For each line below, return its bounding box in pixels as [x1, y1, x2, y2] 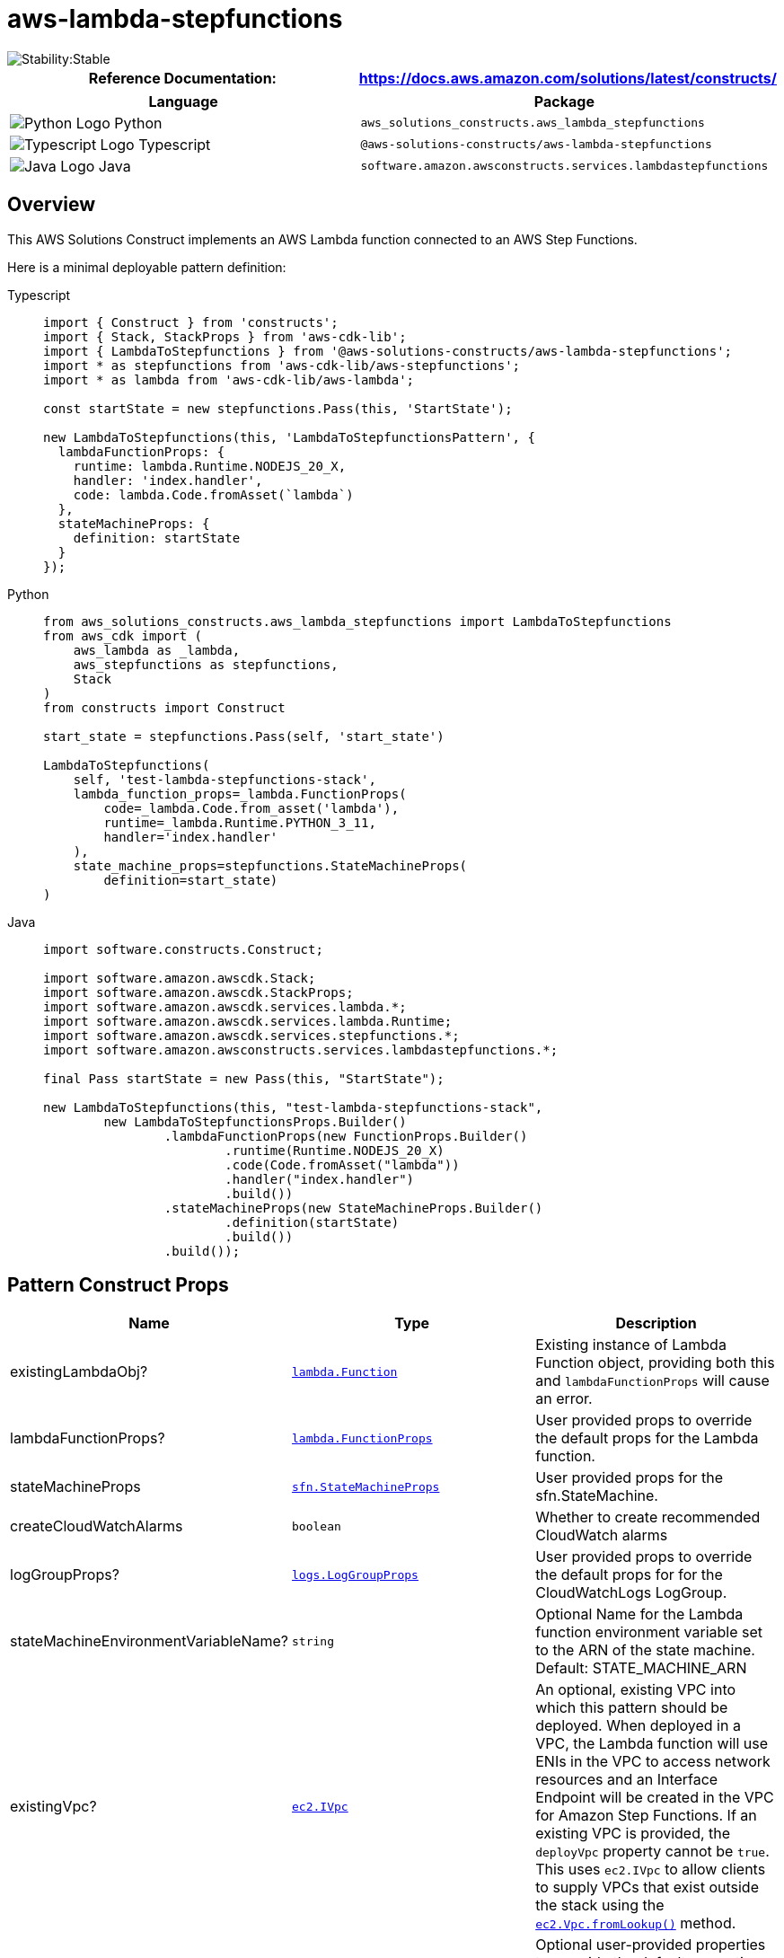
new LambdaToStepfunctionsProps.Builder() [103, 1114, 407, 1129]
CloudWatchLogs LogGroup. [535, 1583, 727, 1602]
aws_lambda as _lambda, [73, 642, 241, 657]
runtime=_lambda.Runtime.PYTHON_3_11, [103, 815, 376, 830]
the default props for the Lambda [535, 1429, 759, 1448]
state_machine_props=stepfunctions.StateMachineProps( [73, 858, 468, 873]
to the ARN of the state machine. [535, 1641, 755, 1660]
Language [148, 92, 218, 110]
